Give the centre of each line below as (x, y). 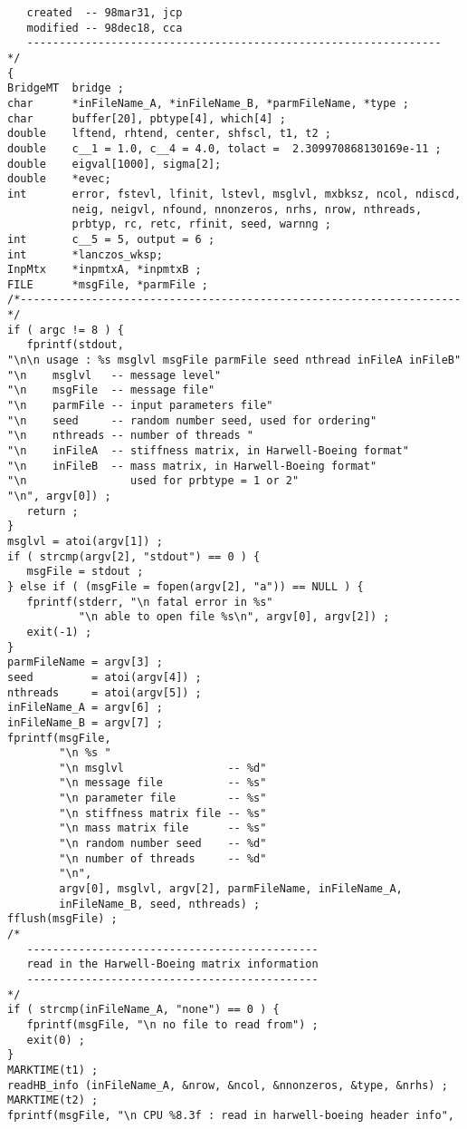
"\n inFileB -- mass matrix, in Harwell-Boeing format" (192, 466)
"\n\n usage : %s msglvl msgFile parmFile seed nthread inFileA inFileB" (234, 360)
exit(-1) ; (59, 632)
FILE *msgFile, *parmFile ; (108, 284)
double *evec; (59, 179)
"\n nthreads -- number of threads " (131, 436)
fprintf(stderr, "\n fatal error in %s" (150, 602)
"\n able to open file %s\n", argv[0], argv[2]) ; (234, 617)
